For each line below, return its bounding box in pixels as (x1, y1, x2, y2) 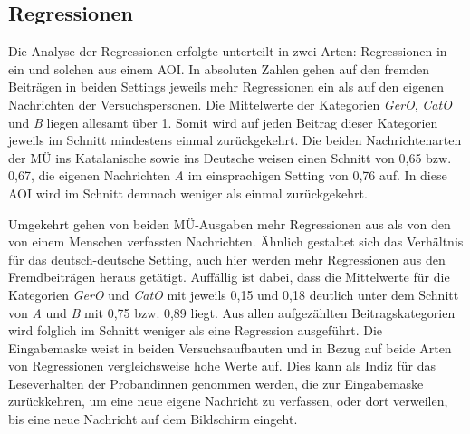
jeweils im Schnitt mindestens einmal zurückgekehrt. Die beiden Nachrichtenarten (8, 130, 462, 149)
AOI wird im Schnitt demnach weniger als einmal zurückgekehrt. (8, 183, 368, 202)
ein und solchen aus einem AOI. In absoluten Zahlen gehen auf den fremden (8, 59, 429, 78)
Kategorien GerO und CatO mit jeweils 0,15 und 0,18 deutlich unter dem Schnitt (8, 285, 459, 304)
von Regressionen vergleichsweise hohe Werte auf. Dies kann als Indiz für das (8, 356, 436, 375)
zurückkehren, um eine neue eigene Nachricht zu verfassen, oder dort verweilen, (8, 391, 448, 410)
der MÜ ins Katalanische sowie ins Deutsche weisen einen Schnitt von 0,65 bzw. (8, 148, 452, 167)
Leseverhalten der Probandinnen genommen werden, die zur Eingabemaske (8, 373, 424, 392)
